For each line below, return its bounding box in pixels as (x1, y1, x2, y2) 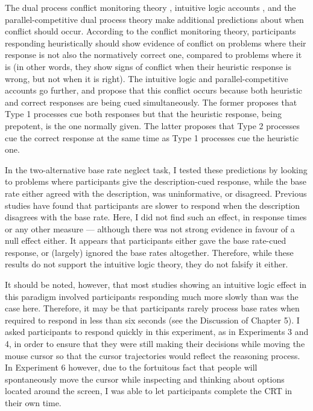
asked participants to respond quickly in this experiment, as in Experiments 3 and (5, 325, 309, 338)
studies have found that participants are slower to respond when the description (5, 199, 300, 211)
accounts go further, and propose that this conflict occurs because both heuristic (5, 84, 303, 97)
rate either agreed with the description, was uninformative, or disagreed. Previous (5, 186, 307, 199)
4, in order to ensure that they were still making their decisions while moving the (5, 337, 305, 350)
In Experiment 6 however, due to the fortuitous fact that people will (5, 361, 258, 374)
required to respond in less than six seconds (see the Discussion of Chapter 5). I (5, 313, 300, 326)
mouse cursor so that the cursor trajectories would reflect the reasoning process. (5, 349, 300, 362)
